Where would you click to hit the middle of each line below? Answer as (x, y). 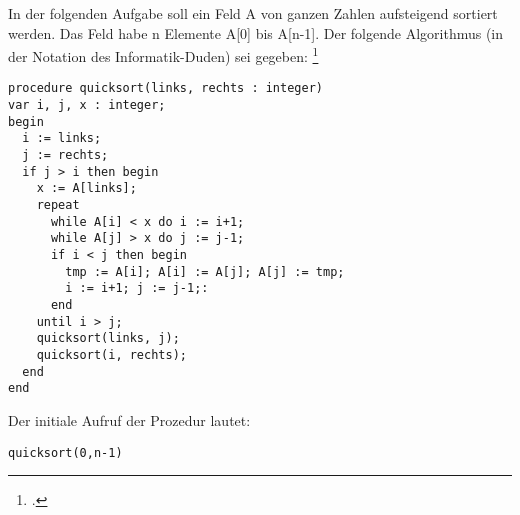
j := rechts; (65, 155)
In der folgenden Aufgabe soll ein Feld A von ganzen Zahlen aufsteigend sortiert (253, 13)
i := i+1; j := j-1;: (137, 288)
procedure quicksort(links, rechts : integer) (165, 88)
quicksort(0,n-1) (65, 452)
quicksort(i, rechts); (111, 354)
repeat (58, 205)
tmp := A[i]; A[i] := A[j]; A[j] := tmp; (205, 271)
